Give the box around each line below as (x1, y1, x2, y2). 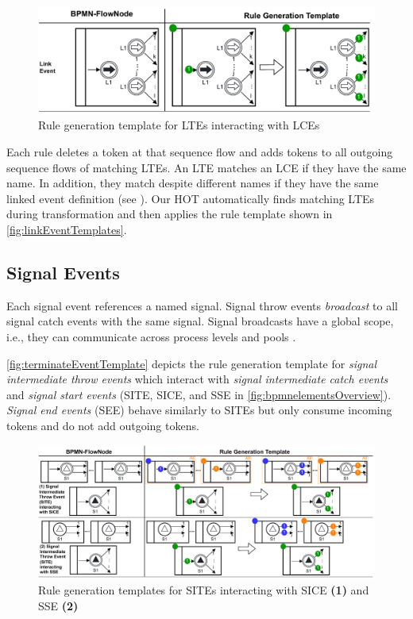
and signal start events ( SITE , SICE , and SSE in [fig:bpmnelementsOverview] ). (6, 386, 392, 402)
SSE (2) (38, 597, 79, 613)
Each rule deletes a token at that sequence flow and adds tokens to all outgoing (6, 144, 393, 160)
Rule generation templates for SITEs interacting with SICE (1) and (38, 582, 369, 598)
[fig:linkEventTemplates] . (6, 221, 127, 237)
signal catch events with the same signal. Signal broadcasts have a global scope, (6, 313, 394, 329)
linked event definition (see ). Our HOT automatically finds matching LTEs (6, 190, 375, 206)
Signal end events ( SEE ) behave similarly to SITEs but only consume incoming (6, 402, 392, 418)
